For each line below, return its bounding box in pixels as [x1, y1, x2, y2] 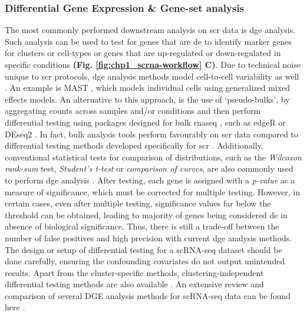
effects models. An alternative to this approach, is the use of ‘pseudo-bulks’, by [5, 93, 290, 105]
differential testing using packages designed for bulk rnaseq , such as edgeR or [5, 116, 286, 128]
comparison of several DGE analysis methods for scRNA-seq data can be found [5, 289, 291, 301]
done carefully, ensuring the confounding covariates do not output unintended [5, 255, 285, 267]
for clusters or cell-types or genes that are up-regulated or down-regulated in [5, 47, 281, 59]
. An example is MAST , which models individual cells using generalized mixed [5, 81, 291, 94]
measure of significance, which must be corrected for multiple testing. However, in [5, 185, 300, 198]
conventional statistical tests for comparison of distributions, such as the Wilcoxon [5, 150, 302, 163]
